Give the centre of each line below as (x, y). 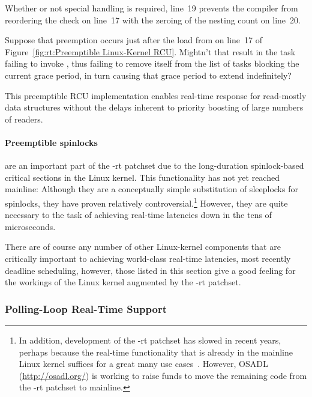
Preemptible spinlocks (51, 142)
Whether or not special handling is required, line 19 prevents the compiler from (151, 8)
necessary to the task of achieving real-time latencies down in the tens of (138, 215)
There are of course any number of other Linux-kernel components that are (143, 247)
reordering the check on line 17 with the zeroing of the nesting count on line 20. (153, 20)
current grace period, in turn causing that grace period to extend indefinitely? (148, 75)
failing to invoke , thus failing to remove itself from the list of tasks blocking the (152, 63)
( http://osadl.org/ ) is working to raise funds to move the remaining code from (163, 375)
